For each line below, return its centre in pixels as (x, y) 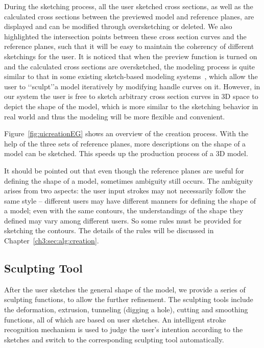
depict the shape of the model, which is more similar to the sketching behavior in (131, 106)
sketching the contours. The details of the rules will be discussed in (109, 230)
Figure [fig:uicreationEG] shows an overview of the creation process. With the (126, 133)
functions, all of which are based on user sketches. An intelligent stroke (115, 319)
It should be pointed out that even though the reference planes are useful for (124, 170)
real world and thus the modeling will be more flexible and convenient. (115, 116)
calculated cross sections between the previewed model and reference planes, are (129, 16)
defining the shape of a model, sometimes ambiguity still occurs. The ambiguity (129, 180)
